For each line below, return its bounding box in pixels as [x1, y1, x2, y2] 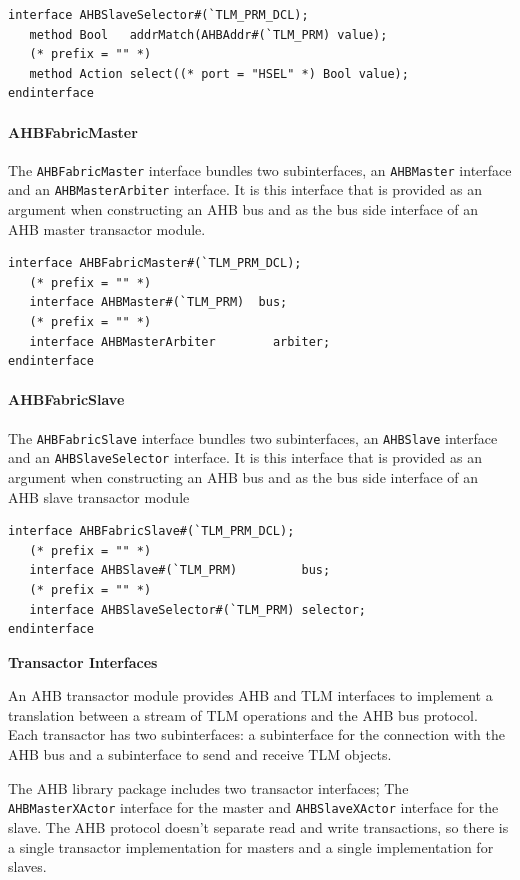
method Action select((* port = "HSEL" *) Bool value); [29, 66, 409, 81]
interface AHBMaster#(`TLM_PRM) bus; [29, 295, 288, 310]
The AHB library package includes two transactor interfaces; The [8, 777, 409, 798]
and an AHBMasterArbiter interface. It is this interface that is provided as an [8, 179, 482, 200]
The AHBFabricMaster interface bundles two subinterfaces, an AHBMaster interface [8, 159, 512, 180]
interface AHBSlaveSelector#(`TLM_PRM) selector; [29, 602, 366, 617]
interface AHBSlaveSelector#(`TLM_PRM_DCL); [8, 8, 309, 22]
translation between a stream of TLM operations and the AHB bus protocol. [8, 704, 478, 725]
